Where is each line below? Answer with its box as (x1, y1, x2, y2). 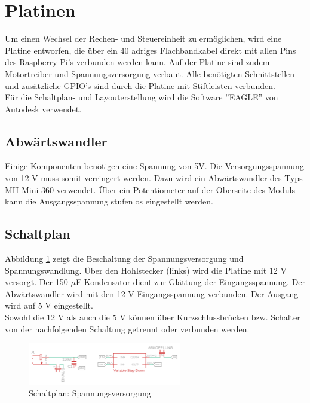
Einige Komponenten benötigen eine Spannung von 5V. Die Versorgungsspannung (5, 160, 304, 172)
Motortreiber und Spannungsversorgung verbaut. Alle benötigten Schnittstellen (5, 67, 295, 80)
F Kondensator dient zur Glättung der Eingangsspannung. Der (75, 276, 306, 288)
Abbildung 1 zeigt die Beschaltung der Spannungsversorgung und (5, 252, 244, 265)
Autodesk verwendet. (5, 102, 82, 115)
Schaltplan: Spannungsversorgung (29, 387, 151, 399)
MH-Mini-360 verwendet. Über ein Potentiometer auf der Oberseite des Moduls (5, 183, 295, 196)
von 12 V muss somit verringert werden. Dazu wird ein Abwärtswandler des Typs (5, 172, 303, 184)
